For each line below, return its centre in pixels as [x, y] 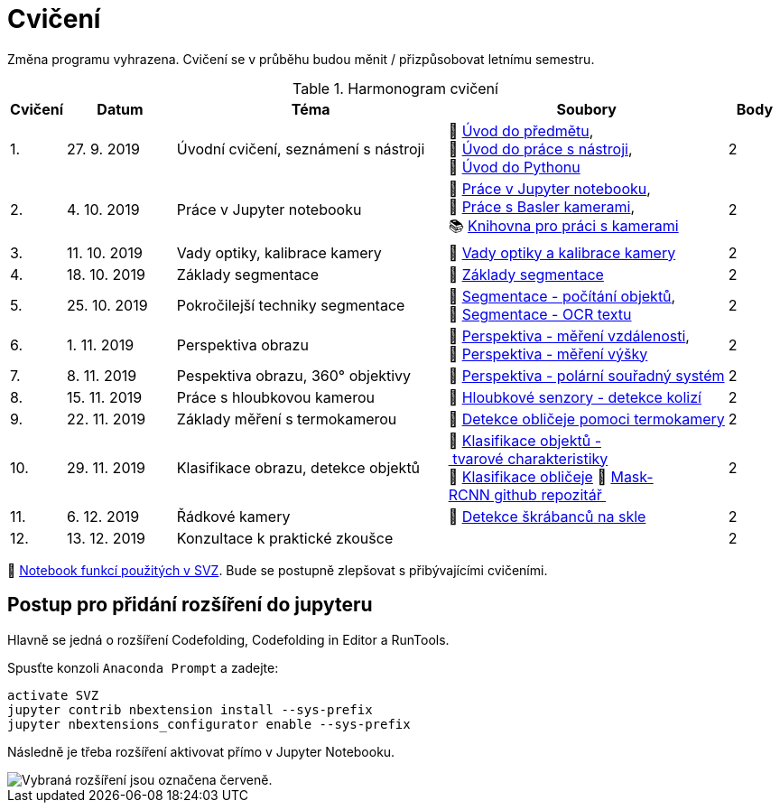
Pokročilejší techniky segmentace [291, 305]
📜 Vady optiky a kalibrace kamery [562, 252]
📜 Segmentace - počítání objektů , [562, 296]
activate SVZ [53, 695]
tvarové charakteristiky [530, 458]
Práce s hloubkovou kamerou [275, 397]
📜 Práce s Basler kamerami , [542, 206]
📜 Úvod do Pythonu [514, 167]
